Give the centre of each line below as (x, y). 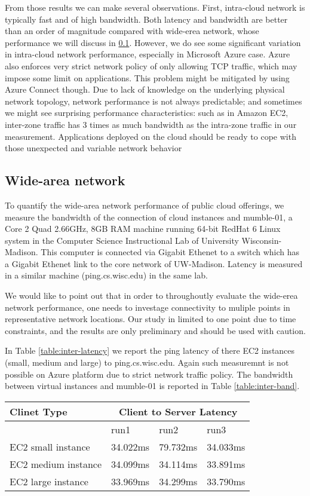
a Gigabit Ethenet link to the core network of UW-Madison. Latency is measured (154, 263)
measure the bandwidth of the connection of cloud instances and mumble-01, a (149, 217)
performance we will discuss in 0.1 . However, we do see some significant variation (153, 42)
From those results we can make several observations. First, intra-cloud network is (155, 7)
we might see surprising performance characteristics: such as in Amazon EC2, (147, 113)
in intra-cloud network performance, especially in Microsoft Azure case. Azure (148, 54)
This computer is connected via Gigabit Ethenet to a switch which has (170, 252)
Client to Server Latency (178, 411)
